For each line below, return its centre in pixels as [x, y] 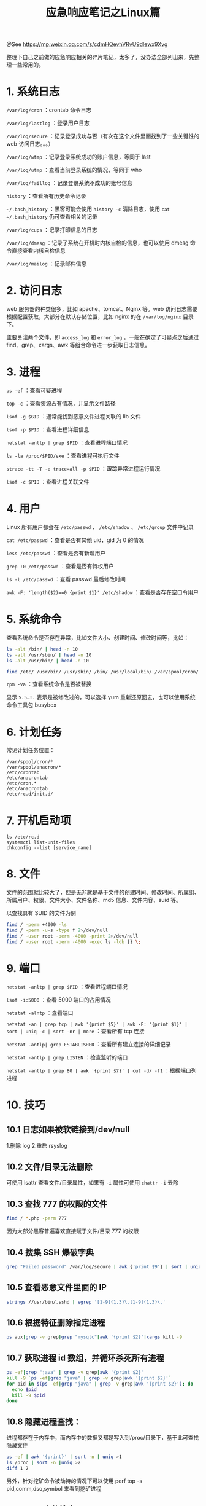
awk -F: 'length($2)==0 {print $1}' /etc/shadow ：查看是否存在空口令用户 [103, 592]
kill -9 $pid [29, 1395]
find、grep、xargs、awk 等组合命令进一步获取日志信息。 [78, 345]
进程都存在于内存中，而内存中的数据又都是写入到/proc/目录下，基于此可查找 [103, 1438]
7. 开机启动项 [39, 820]
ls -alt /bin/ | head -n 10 [42, 649]
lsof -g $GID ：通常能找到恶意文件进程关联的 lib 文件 [74, 416]
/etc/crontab [23, 773]
